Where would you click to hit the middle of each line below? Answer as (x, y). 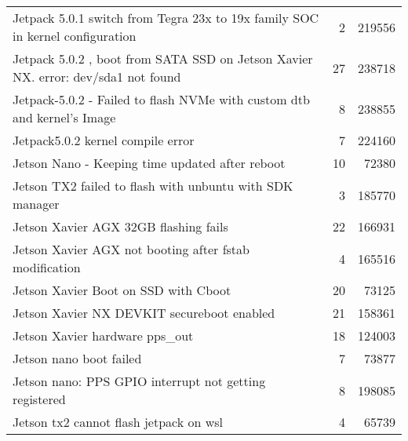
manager (36, 204)
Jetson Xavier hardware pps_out (103, 335)
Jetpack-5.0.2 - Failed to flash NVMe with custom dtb (161, 99)
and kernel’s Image (64, 117)
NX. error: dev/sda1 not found (97, 77)
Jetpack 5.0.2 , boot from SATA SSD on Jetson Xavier (163, 58)
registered (39, 399)
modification (47, 267)
